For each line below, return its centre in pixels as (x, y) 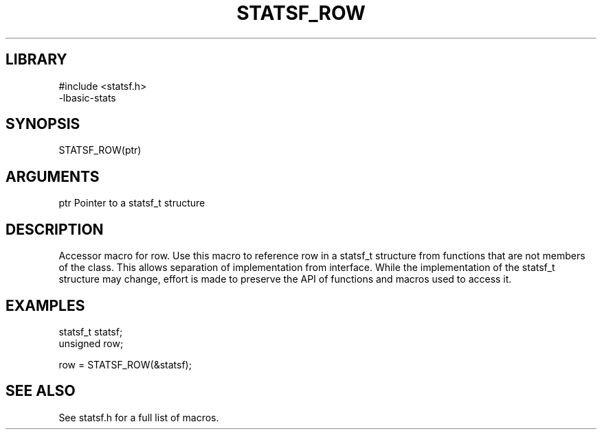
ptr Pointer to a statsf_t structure (132, 203)
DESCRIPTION (55, 229)
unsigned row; (91, 343)
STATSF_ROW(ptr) (100, 150)
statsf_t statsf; (91, 331)
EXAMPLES (45, 305)
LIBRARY (36, 60)
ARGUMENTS (53, 176)
